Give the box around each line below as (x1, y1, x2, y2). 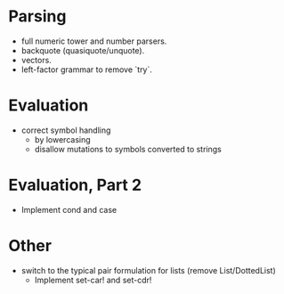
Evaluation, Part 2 (8, 176, 142, 195)
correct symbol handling (20, 125, 111, 135)
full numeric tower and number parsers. (20, 36, 167, 46)
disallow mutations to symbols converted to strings (34, 143, 222, 154)
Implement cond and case (20, 204, 118, 215)
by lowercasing (34, 134, 91, 144)
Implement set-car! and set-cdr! (34, 274, 152, 285)
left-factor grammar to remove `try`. (20, 64, 153, 75)
